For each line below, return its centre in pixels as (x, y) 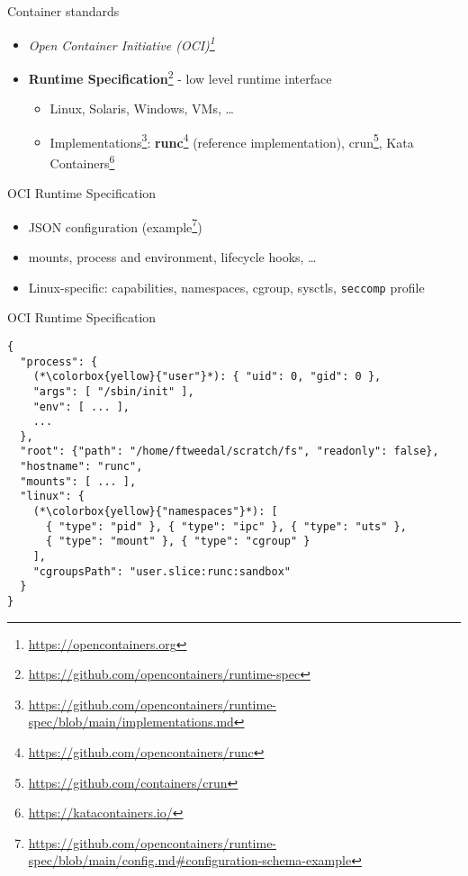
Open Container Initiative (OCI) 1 (121, 43)
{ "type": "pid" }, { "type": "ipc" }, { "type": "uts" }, (226, 526)
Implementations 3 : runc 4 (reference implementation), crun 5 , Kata (232, 140)
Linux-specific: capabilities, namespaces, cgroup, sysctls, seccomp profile (226, 287)
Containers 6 (82, 161)
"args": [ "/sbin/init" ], (113, 391)
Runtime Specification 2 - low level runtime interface (180, 77)
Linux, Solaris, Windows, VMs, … (142, 108)
